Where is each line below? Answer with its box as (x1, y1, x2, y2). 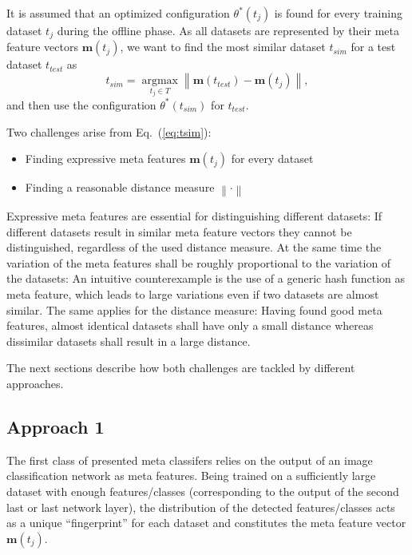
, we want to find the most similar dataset (120, 38, 326, 55)
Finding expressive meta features (25, 150, 186, 167)
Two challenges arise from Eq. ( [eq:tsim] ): (6, 123, 212, 140)
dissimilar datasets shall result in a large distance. (6, 332, 251, 349)
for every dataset (231, 150, 314, 167)
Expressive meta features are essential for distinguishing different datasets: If (6, 208, 382, 224)
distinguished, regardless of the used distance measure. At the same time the (6, 239, 382, 256)
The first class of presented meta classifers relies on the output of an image (6, 451, 373, 468)
